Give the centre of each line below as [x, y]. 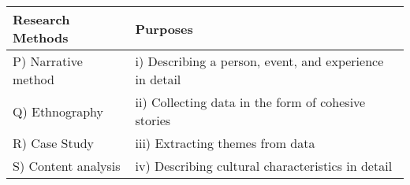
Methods [41, 37]
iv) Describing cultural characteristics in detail [264, 166]
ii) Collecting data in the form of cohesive [250, 102]
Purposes [164, 28]
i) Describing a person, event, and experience [259, 61]
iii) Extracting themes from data [225, 143]
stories [153, 120]
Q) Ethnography [58, 111]
